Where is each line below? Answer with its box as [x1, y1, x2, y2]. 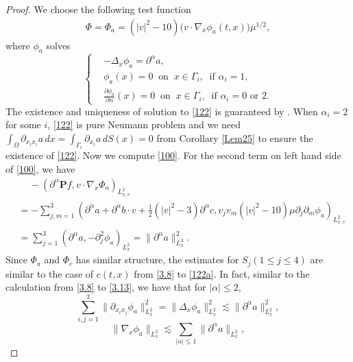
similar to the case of [5, 266, 94, 280]
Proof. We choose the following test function [5, 2, 191, 16]
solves [46, 38, 71, 52]
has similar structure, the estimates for [75, 252, 239, 267]
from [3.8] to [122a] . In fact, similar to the [134, 266, 310, 280]
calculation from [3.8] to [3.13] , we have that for [5, 280, 206, 294]
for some [5, 117, 41, 132]
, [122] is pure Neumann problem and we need [47, 117, 241, 132]
